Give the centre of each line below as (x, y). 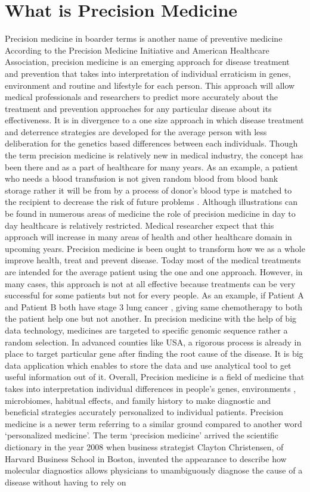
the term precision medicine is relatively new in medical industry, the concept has (154, 155)
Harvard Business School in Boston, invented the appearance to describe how (146, 458)
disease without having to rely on (66, 482)
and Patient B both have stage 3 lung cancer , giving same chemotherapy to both (154, 306)
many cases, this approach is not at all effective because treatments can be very (150, 283)
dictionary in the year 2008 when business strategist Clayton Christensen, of (144, 446)
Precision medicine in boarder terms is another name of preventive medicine (144, 38)
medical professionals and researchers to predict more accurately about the (141, 97)
